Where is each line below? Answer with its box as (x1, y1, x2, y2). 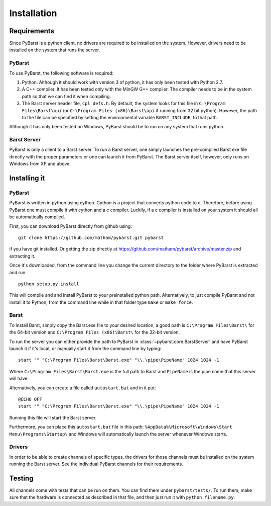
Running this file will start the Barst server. (9, 414, 97, 420)
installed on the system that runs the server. (9, 47, 100, 53)
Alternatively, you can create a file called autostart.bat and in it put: (9, 385, 156, 391)
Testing (9, 474, 34, 482)
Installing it (9, 174, 45, 183)
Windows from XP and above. (9, 161, 71, 167)
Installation (9, 8, 57, 19)
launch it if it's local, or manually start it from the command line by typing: (9, 346, 162, 352)
